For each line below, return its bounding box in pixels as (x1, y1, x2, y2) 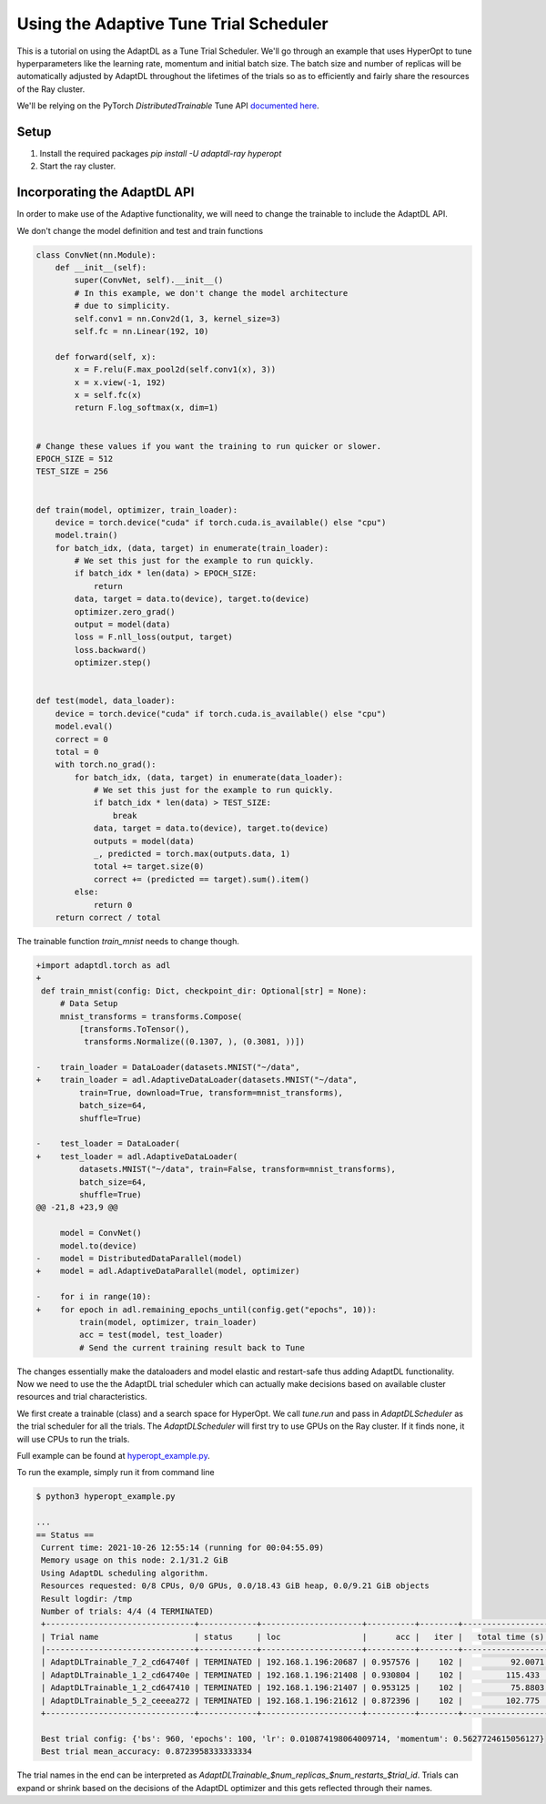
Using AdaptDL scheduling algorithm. (41, 1567, 209, 1578)
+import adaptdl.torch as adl (35, 960, 171, 970)
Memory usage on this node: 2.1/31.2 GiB (41, 1555, 228, 1565)
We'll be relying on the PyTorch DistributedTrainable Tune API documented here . (16, 100, 319, 111)
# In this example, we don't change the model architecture (74, 288, 349, 298)
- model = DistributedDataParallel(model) (35, 1253, 243, 1263)
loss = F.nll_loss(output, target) (74, 632, 234, 642)
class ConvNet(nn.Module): (35, 250, 157, 260)
